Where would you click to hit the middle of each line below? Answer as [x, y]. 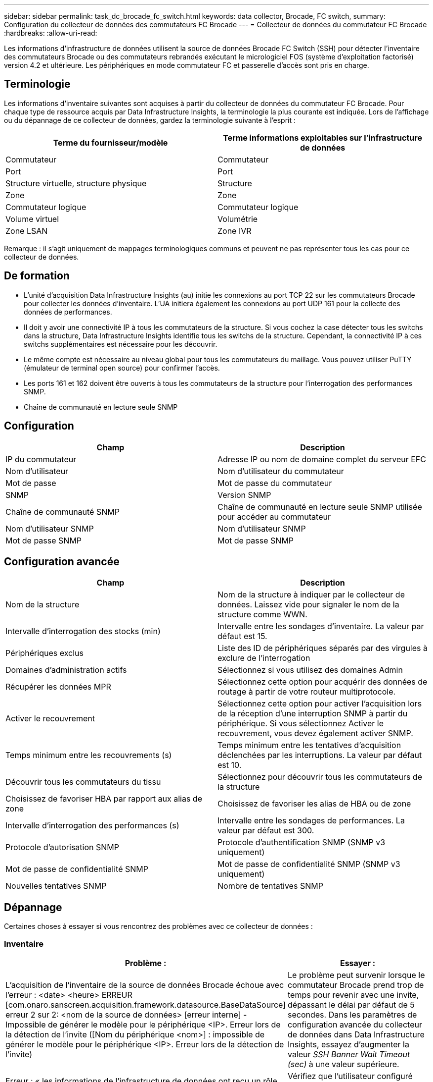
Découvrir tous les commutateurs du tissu [83, 782]
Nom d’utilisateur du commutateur [281, 471]
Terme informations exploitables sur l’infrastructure [323, 137]
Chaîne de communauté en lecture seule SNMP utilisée [320, 507]
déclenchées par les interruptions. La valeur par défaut [320, 755]
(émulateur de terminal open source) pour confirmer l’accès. [122, 368]
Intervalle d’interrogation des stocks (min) [83, 631]
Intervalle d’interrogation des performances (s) [92, 826]
